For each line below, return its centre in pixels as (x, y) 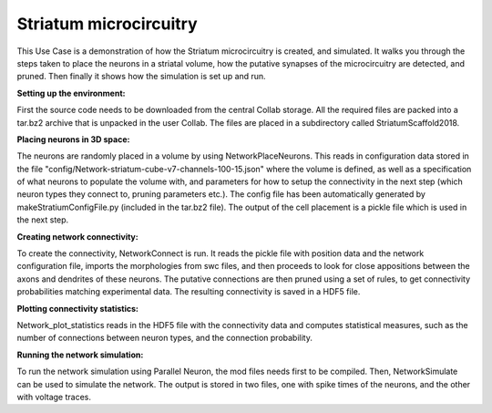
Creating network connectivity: (77, 236)
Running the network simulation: (80, 355)
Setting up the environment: (71, 93)
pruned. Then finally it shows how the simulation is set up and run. (141, 77)
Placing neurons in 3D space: (73, 139)
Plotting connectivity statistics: (77, 308)
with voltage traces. (54, 397)
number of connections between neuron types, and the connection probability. (165, 338)
